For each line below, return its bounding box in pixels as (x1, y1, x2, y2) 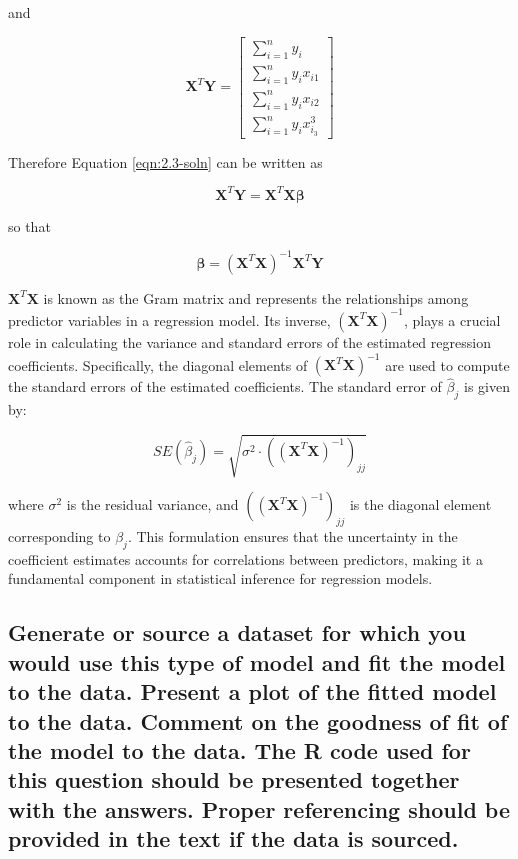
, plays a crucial (403, 309, 501, 330)
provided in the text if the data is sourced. (8, 823, 459, 854)
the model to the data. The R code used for (8, 734, 471, 765)
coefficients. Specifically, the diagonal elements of (8, 354, 308, 375)
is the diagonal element (349, 494, 492, 515)
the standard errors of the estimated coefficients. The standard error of (8, 376, 442, 397)
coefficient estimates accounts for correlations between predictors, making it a (8, 548, 483, 569)
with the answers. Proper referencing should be (8, 793, 511, 824)
